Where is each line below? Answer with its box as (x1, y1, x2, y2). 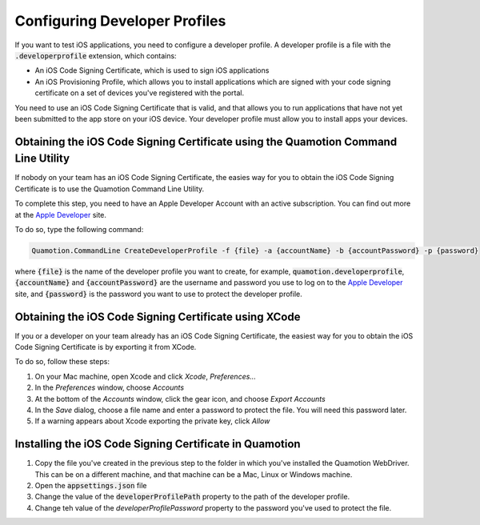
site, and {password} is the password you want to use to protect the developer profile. (14, 289, 303, 299)
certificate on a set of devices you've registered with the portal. (34, 88, 244, 98)
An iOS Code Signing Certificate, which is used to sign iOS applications (34, 66, 270, 75)
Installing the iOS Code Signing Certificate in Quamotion (14, 437, 301, 451)
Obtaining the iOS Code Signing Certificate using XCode (14, 310, 301, 323)
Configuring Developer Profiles (14, 12, 226, 30)
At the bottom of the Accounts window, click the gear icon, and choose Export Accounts (34, 394, 326, 403)
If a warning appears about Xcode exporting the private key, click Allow (34, 416, 270, 426)
